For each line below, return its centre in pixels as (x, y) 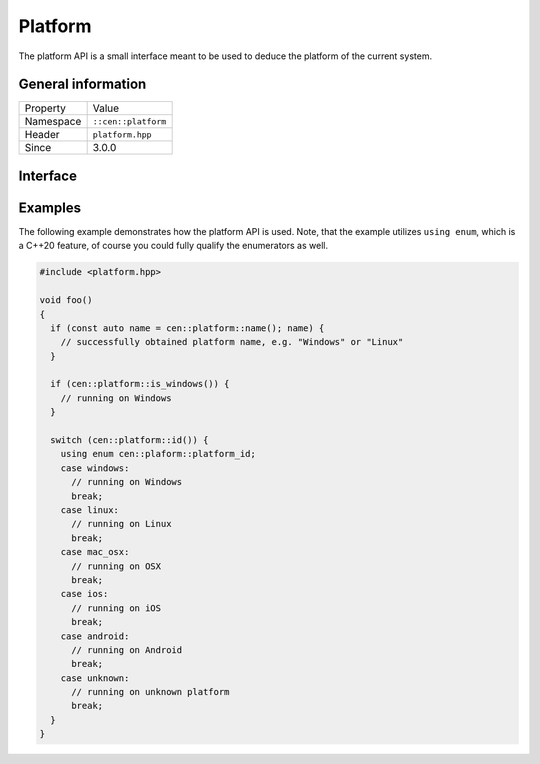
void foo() (66, 300)
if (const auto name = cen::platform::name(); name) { (187, 328)
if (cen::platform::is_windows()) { (140, 384)
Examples (50, 207)
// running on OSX (116, 566)
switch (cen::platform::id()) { (129, 440)
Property (45, 108)
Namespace (53, 122)
